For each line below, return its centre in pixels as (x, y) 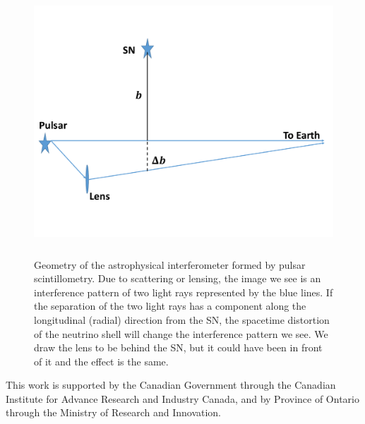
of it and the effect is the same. (101, 361)
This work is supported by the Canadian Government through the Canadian (171, 385)
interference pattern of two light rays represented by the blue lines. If (184, 292)
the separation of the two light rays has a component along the (170, 306)
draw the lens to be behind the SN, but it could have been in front (178, 347)
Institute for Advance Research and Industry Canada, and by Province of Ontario (182, 398)
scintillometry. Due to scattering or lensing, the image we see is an (178, 278)
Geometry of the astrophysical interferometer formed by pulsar (170, 264)
